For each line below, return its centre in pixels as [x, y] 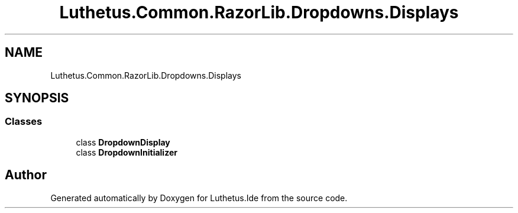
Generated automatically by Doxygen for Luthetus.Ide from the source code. [199, 198]
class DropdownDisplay [123, 142]
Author [26, 175]
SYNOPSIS [37, 98]
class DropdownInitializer [127, 152]
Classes [24, 122]
